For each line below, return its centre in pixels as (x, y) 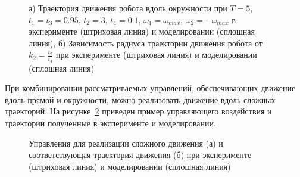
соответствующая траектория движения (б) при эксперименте (140, 155)
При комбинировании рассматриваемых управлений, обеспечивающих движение (150, 88)
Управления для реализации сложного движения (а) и (126, 143)
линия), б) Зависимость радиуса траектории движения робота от (146, 43)
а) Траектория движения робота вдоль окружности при (128, 8)
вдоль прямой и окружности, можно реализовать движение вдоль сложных (140, 99)
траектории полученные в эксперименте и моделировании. (110, 122)
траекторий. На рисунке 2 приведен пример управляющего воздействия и (138, 111)
